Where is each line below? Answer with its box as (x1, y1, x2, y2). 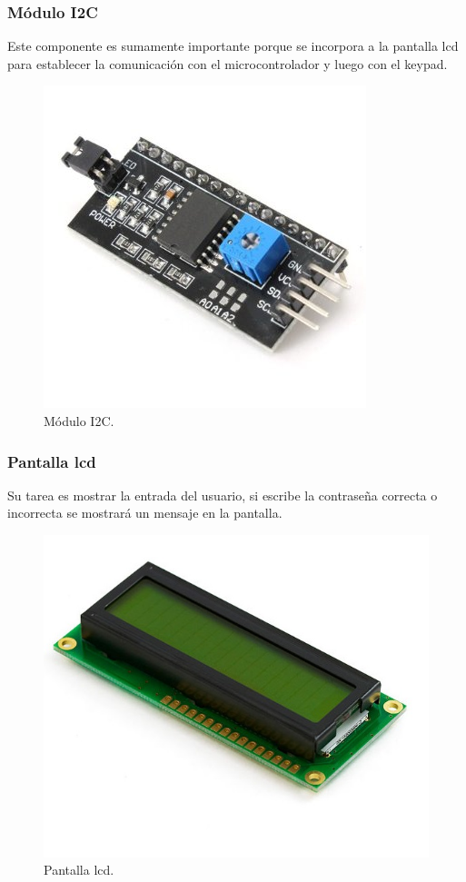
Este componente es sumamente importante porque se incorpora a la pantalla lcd (7, 36, 459, 55)
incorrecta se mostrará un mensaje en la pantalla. (7, 503, 283, 522)
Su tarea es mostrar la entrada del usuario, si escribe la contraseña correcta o (7, 485, 438, 504)
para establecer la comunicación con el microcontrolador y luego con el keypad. (7, 54, 448, 73)
